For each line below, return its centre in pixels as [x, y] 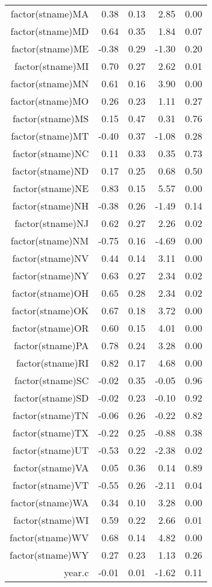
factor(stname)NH [51, 206]
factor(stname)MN [50, 83]
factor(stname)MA [50, 14]
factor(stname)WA [50, 502]
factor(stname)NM [50, 241]
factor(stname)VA [51, 467]
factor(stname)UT [51, 450]
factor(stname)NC [51, 153]
